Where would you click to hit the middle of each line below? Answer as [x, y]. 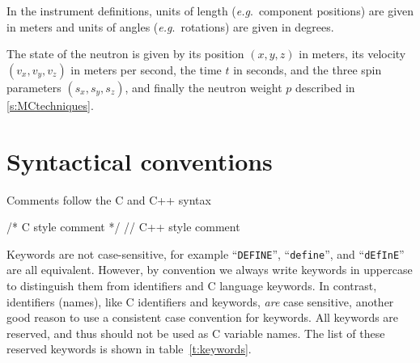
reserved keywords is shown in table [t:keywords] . [129, 349]
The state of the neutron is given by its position [125, 54]
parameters [34, 87]
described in [325, 87]
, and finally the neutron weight [204, 87]
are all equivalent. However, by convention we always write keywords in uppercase [210, 270]
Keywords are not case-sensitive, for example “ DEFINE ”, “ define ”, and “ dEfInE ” [206, 253]
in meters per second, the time [146, 69]
